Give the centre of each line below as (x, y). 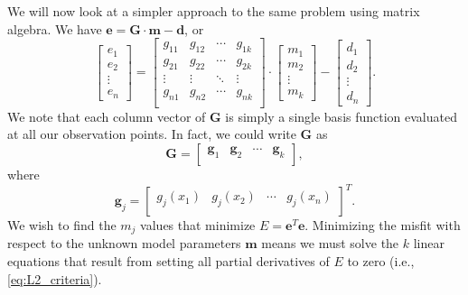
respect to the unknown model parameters (124, 243)
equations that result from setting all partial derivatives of (168, 261)
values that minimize (198, 225)
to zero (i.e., (381, 261)
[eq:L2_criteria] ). (55, 278)
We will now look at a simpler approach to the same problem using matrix (214, 11)
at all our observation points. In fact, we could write (152, 134)
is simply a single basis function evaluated (341, 116)
